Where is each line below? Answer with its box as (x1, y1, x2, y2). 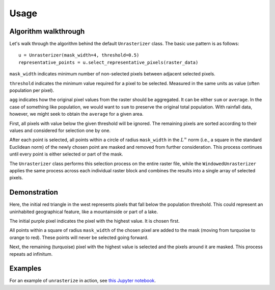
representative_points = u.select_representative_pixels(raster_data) (18, 59, 199, 65)
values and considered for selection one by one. (9, 127, 111, 134)
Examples (9, 264, 42, 273)
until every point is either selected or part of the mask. (9, 151, 123, 157)
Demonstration (9, 188, 59, 197)
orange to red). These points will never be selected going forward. (9, 234, 149, 241)
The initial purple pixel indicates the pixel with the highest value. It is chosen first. (9, 218, 180, 224)
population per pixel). (9, 87, 54, 94)
